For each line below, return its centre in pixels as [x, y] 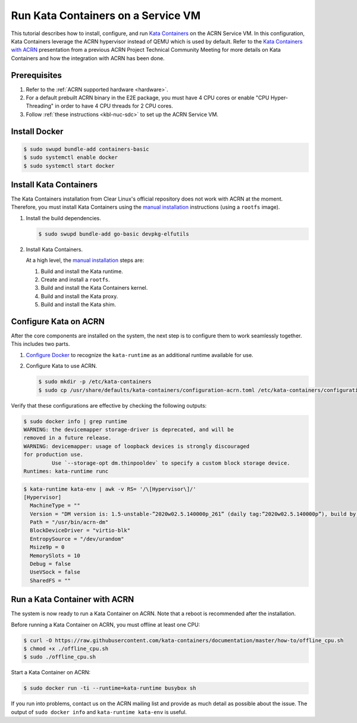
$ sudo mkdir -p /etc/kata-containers [95, 382]
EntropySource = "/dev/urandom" [77, 539]
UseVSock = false [55, 572]
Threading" [40, 106]
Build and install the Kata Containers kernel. [94, 288]
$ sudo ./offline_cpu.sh [60, 657]
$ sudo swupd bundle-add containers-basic [86, 149]
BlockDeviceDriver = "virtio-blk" [80, 530]
